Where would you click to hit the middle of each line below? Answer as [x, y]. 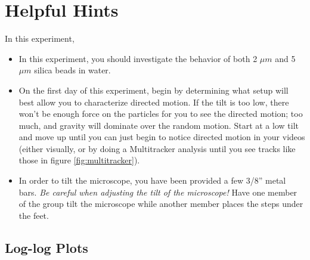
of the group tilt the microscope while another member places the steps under [161, 204]
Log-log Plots [46, 247]
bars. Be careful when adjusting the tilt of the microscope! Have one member [158, 192]
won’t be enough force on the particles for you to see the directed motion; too [161, 114]
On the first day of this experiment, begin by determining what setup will [154, 90]
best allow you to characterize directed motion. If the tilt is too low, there [154, 102]
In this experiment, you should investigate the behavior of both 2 [138, 58]
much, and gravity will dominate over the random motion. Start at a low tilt [159, 125]
